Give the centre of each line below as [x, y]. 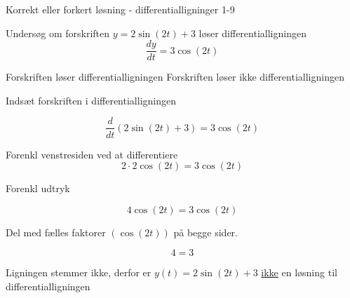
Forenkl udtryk [38, 188]
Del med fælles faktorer [56, 232]
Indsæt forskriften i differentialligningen [91, 100]
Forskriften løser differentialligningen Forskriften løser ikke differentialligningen [175, 77]
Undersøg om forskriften [58, 33]
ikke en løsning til [299, 272]
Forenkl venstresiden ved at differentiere [92, 154]
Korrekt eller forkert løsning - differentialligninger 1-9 [120, 9]
